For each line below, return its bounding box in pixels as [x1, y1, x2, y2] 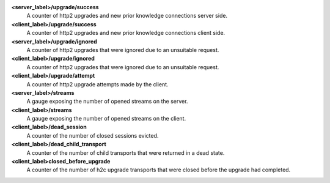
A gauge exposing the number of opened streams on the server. [26, 98, 188, 105]
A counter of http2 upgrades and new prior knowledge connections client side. [26, 29, 226, 37]
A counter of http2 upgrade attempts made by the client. [26, 80, 169, 88]
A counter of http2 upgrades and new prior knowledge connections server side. [26, 12, 228, 20]
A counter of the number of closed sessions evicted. [26, 132, 159, 139]
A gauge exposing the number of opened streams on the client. [26, 115, 186, 122]
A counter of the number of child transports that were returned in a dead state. [26, 149, 225, 156]
